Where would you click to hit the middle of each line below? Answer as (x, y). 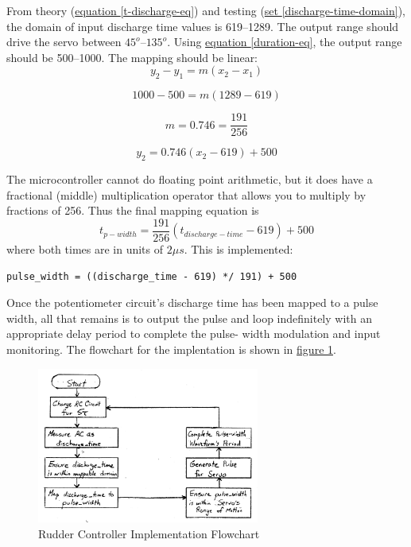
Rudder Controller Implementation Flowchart (149, 533)
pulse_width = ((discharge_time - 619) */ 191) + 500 (152, 277)
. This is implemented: (238, 248)
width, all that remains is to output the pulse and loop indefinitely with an (189, 318)
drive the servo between (64, 42)
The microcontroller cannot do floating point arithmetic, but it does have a (190, 179)
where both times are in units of (85, 248)
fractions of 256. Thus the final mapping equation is (133, 210)
